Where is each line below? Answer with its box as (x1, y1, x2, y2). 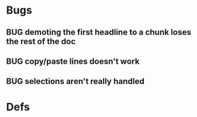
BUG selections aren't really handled (6, 76, 145, 86)
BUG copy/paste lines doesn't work (6, 56, 140, 66)
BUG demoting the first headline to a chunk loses (6, 27, 192, 37)
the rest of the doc (6, 36, 76, 46)
